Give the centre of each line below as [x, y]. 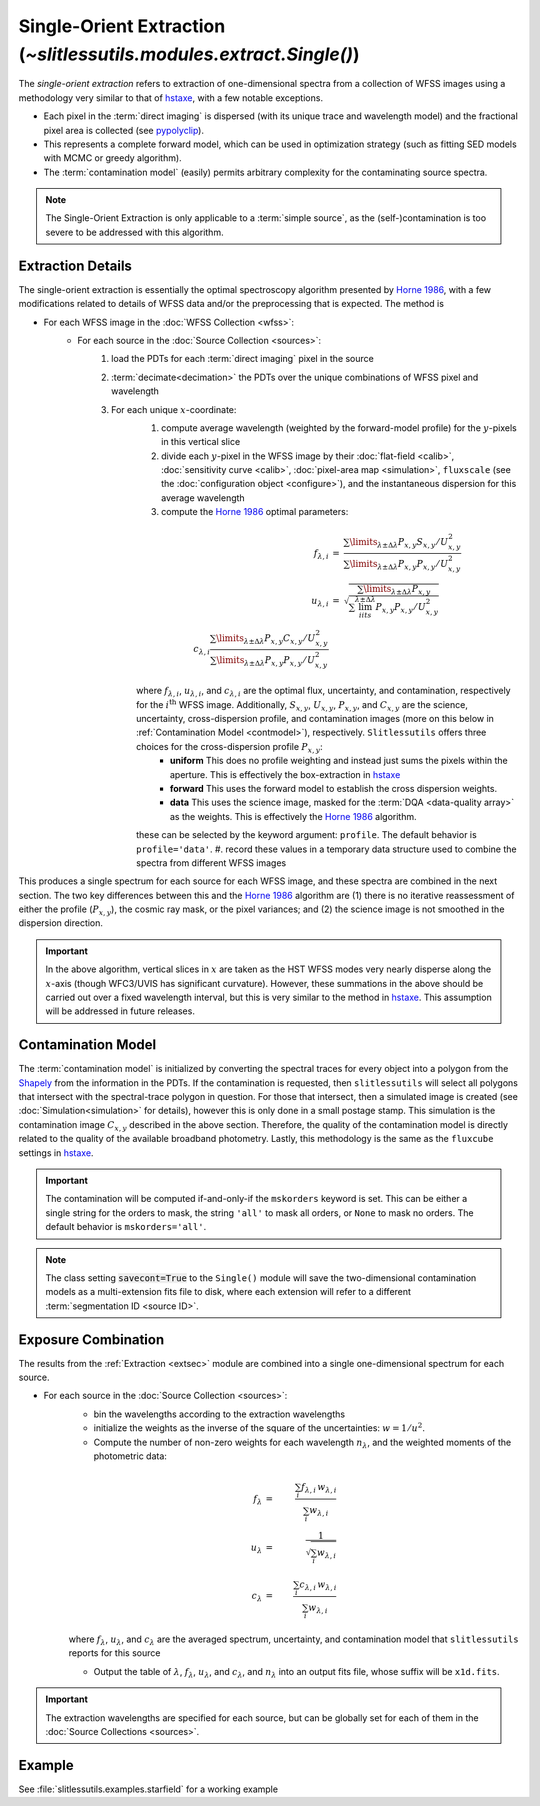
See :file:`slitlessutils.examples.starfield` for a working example [148, 1789]
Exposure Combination [91, 1339]
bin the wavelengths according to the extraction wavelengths [219, 1414]
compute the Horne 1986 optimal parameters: [255, 512]
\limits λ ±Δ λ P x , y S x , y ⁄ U [399, 543]
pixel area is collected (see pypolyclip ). [124, 130]
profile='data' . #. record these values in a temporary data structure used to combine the [326, 849]
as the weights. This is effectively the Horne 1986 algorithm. [293, 816]
